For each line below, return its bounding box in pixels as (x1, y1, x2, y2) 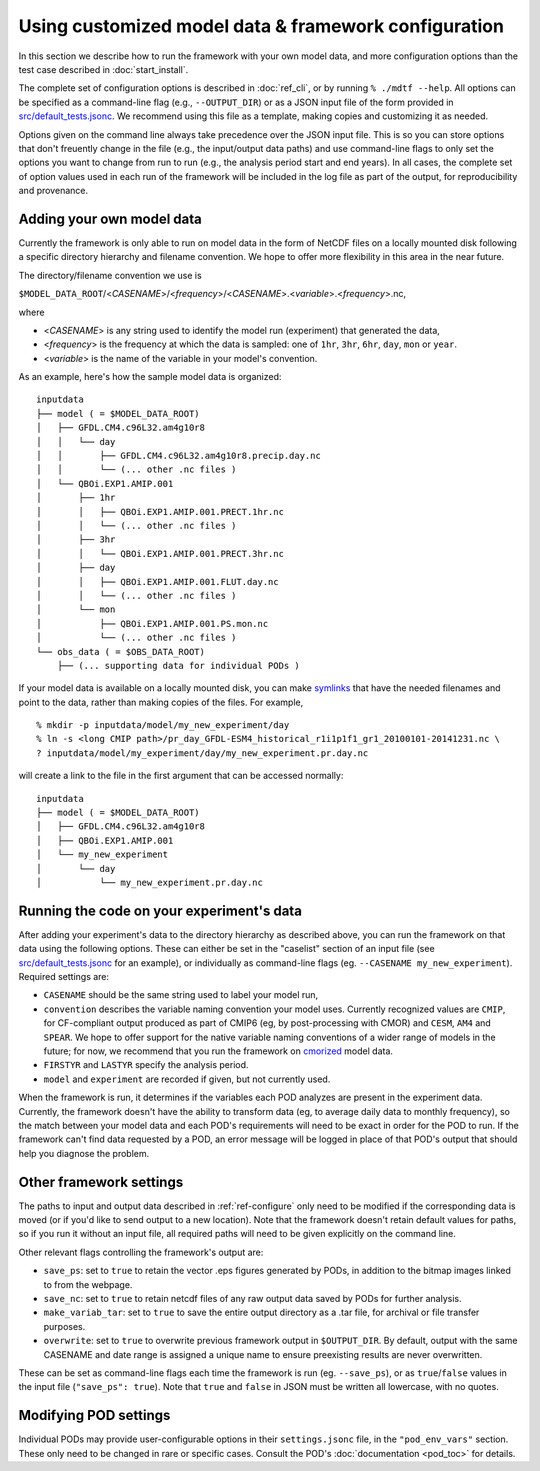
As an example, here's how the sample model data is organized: (18, 371, 282, 383)
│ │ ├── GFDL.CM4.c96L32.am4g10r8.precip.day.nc (36, 450, 322, 462)
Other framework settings (18, 1173, 184, 1190)
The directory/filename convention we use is (18, 269, 202, 281)
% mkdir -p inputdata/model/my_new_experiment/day (36, 720, 290, 731)
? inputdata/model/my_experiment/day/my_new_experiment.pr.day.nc (36, 747, 369, 759)
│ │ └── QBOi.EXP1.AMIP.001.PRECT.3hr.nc (36, 548, 285, 559)
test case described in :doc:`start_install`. (18, 63, 189, 75)
